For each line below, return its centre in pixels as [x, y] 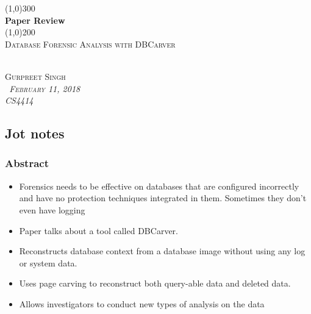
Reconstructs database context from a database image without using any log [162, 251]
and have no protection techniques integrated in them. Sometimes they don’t [163, 198]
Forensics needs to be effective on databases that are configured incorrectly [159, 186]
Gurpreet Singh [35, 76]
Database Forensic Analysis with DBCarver [90, 44]
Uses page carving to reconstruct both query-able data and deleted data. [155, 283]
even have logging [52, 209]
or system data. [48, 262]
